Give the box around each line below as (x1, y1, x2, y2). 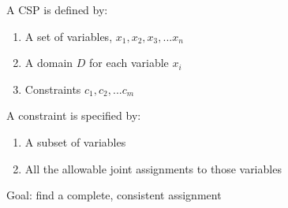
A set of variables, (24, 28, 113, 44)
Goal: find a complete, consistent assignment (6, 187, 222, 203)
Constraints (24, 80, 81, 97)
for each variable (89, 54, 169, 71)
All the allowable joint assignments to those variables (24, 160, 282, 176)
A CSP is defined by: (6, 2, 108, 17)
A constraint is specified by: (6, 107, 141, 124)
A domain (24, 54, 73, 71)
